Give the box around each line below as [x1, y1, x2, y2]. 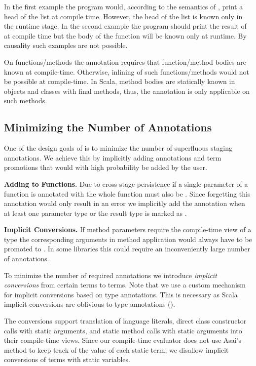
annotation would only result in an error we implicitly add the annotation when [4, 198, 245, 208]
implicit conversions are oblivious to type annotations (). [4, 299, 175, 309]
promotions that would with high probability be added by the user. [4, 162, 207, 172]
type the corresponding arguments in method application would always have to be [4, 234, 252, 244]
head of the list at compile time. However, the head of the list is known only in [4, 11, 243, 21]
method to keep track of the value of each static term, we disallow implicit [4, 344, 229, 355]
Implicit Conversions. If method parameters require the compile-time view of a [4, 224, 252, 235]
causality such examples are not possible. [4, 40, 128, 50]
